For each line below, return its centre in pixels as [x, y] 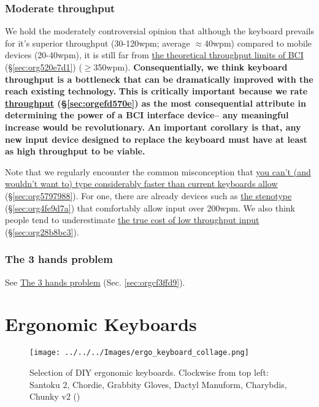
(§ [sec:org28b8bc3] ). [42, 231]
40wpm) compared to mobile [258, 43]
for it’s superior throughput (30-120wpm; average [98, 43]
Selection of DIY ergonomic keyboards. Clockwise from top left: [149, 372]
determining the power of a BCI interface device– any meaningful [147, 115]
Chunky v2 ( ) [55, 396]
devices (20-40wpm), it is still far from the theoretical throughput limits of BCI [154, 55]
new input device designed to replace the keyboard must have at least [156, 139]
